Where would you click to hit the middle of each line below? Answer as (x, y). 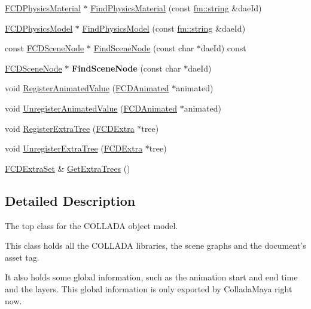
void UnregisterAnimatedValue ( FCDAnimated (91, 108)
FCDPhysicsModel (39, 28)
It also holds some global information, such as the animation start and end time (151, 277)
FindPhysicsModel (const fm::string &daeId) (164, 28)
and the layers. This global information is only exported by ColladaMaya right (149, 288)
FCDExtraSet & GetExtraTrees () (68, 168)
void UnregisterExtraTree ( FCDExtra (74, 148)
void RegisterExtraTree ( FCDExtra (70, 128)
